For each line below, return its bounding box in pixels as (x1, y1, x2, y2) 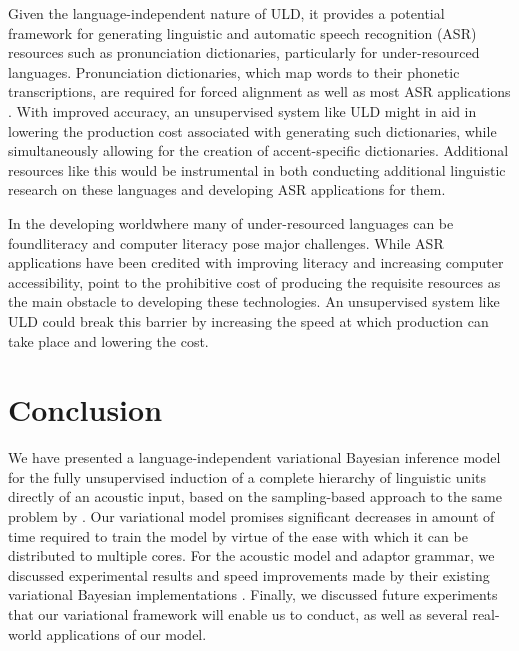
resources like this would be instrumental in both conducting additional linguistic (8, 159, 506, 180)
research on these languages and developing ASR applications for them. (8, 179, 446, 200)
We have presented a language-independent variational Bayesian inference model (8, 447, 501, 468)
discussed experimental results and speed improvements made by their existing (8, 564, 490, 585)
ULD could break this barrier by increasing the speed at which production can (8, 310, 489, 331)
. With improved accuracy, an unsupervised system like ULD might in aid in (8, 100, 477, 121)
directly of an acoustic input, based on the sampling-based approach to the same (8, 486, 502, 507)
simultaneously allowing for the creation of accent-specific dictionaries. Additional (8, 140, 509, 161)
